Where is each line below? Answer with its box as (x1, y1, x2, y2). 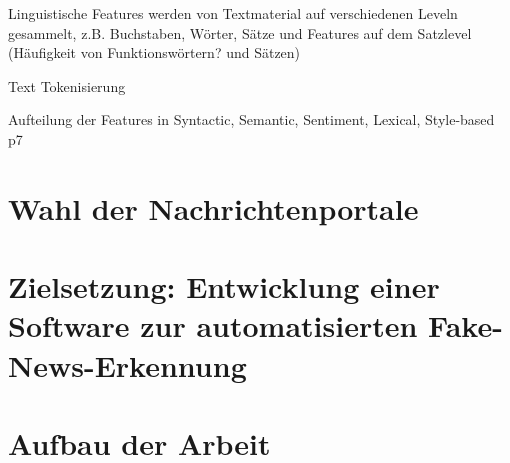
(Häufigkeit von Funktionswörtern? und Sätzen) (8, 42, 301, 63)
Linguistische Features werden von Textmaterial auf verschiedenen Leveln (8, 3, 458, 23)
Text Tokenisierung (8, 75, 126, 96)
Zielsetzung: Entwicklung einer (8, 266, 440, 307)
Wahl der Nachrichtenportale (8, 187, 419, 228)
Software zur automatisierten (8, 305, 418, 346)
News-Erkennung (8, 344, 247, 385)
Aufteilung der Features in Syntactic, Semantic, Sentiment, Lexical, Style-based (8, 109, 495, 130)
